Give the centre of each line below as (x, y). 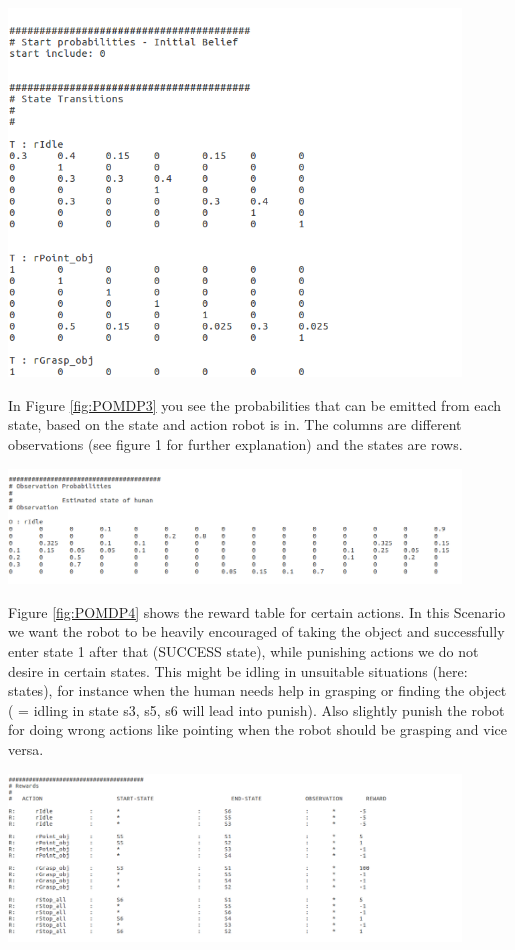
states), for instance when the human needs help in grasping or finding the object (257, 690)
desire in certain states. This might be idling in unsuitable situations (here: (238, 670)
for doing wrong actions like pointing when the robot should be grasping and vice (257, 729)
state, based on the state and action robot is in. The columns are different (235, 424)
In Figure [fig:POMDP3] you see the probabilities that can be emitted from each (255, 404)
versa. (26, 748)
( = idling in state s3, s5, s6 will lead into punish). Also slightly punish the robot (256, 709)
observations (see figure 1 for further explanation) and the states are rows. (235, 444)
